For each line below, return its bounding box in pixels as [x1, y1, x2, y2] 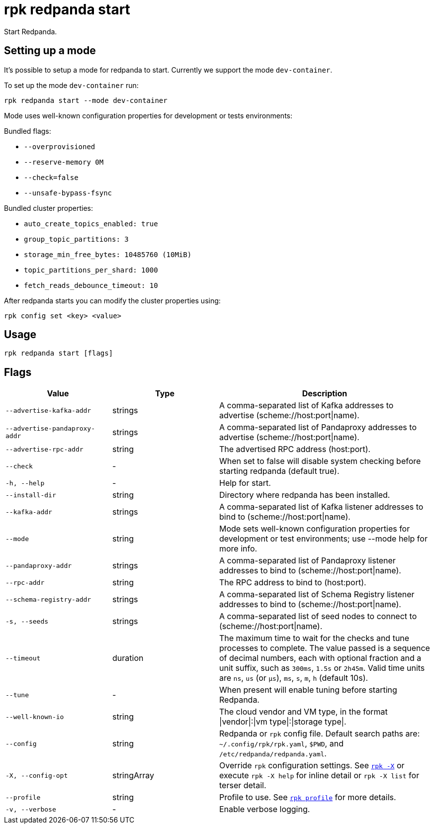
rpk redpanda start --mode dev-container [4, 96, 168, 104]
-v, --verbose [5, 805, 56, 813]
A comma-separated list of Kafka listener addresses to [219, 502, 424, 512]
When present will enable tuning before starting [219, 685, 397, 695]
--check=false [24, 173, 79, 182]
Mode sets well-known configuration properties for [219, 524, 410, 534]
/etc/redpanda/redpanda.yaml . [219, 748, 327, 759]
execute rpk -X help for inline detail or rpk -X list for [219, 770, 420, 781]
